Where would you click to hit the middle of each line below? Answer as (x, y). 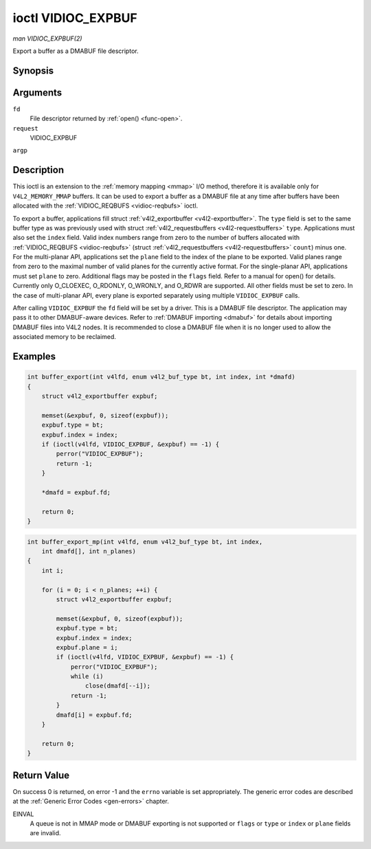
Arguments (37, 92)
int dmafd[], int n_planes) (89, 551)
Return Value (41, 775)
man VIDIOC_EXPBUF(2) (47, 38)
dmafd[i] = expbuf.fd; (94, 715)
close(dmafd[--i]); (118, 686)
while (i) (87, 676)
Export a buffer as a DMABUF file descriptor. (76, 51)
